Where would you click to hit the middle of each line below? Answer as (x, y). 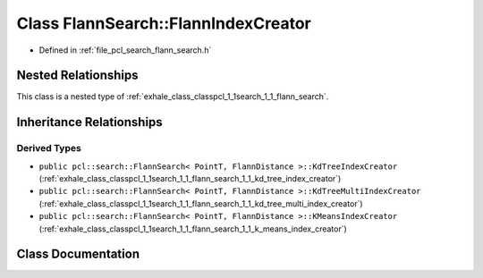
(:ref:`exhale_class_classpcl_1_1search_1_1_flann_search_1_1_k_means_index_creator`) (193, 229)
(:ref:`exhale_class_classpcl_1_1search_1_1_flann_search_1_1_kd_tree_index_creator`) (190, 178)
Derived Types (49, 148)
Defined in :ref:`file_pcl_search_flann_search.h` (125, 50)
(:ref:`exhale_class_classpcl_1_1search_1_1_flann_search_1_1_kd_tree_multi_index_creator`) (201, 203)
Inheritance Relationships (89, 122)
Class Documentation (78, 254)
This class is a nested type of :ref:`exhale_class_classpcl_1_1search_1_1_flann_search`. (173, 97)
